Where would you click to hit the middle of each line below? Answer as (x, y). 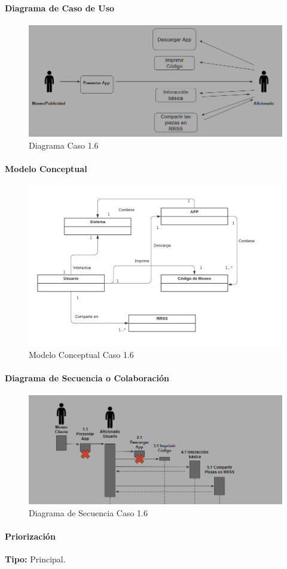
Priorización (30, 536)
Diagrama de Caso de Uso (60, 7)
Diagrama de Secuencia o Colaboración (87, 378)
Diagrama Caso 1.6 (64, 145)
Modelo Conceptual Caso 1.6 (81, 354)
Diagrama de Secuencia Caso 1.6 (88, 512)
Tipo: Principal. (35, 559)
